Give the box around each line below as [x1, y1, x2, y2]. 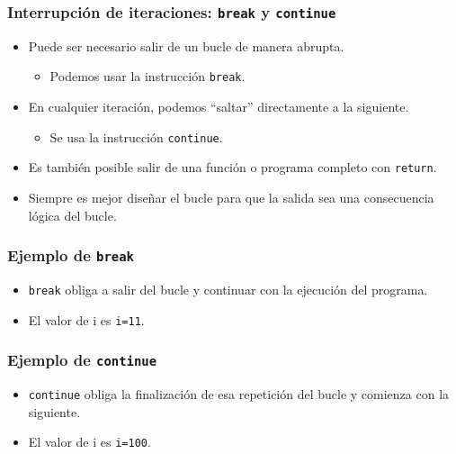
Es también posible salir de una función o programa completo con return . [28, 158, 437, 177]
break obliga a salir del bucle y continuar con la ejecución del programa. [28, 279, 428, 298]
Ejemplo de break [7, 244, 134, 267]
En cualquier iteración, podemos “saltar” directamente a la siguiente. [28, 97, 409, 116]
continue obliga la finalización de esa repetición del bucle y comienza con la [28, 385, 450, 403]
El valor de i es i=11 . [28, 310, 145, 329]
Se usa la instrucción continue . [49, 127, 223, 146]
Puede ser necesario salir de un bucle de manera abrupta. [28, 36, 344, 55]
